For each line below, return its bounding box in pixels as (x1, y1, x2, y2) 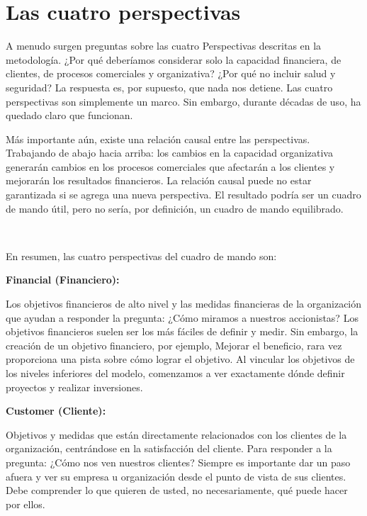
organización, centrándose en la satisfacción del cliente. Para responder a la (6, 441, 332, 456)
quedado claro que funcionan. (6, 108, 133, 123)
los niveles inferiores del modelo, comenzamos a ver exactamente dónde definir (6, 366, 345, 380)
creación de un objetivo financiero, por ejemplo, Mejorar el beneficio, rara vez (6, 337, 342, 352)
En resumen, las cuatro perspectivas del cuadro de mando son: (6, 248, 277, 263)
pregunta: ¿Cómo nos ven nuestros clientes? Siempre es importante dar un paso (6, 454, 351, 469)
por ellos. (6, 496, 45, 511)
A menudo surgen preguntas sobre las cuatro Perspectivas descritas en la (6, 38, 322, 53)
